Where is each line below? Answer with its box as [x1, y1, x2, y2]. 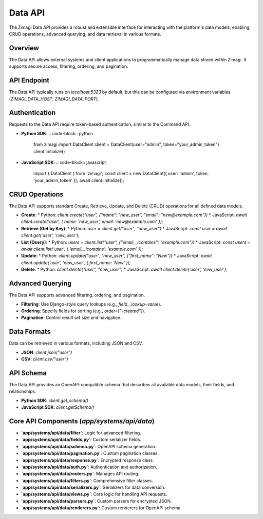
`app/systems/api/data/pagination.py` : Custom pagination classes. [21, 450, 159, 456]
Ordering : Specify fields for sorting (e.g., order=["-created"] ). [21, 308, 146, 314]
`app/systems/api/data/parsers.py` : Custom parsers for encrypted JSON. [21, 498, 172, 504]
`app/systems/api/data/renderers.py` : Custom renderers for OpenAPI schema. [21, 505, 182, 511]
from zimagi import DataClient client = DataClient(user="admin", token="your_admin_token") [33, 141, 219, 147]
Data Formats [9, 327, 51, 336]
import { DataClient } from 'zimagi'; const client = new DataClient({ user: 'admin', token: [33, 171, 209, 177]
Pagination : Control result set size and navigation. [21, 315, 122, 320]
